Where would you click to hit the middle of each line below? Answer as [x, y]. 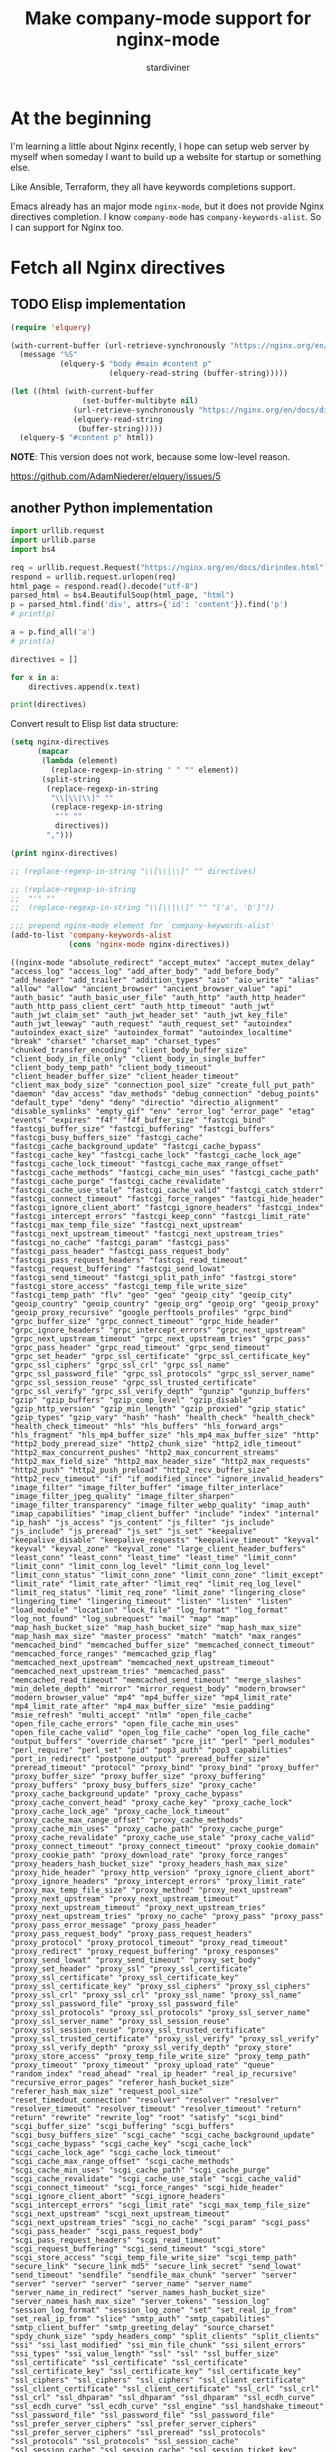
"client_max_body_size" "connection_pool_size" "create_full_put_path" [162, 1085]
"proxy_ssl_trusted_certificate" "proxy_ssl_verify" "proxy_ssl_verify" [165, 2038]
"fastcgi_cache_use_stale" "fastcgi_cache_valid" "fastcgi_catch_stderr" [167, 1190]
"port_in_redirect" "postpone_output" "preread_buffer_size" [140, 1758]
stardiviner [168, 67]
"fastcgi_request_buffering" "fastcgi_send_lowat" [118, 1268]
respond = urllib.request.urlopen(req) [93, 577]
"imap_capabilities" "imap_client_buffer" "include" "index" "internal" [165, 1513]
